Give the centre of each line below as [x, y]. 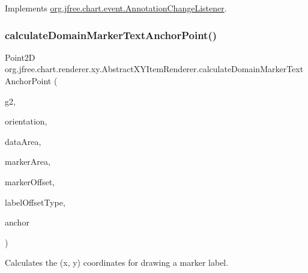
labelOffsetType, [35, 202]
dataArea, [23, 141]
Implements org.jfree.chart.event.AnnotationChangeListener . [116, 8]
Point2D [20, 57]
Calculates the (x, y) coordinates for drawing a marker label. [117, 262]
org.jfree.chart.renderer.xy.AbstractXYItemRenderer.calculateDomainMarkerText [154, 69]
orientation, [26, 121]
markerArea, [28, 161]
